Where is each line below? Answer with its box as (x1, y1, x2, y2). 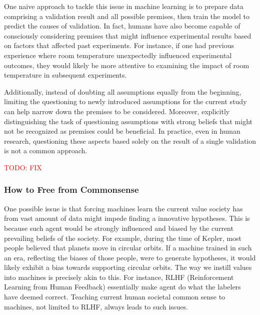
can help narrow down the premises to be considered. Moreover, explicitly (4, 106, 230, 116)
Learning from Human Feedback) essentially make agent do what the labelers (4, 281, 241, 292)
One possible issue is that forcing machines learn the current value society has (4, 203, 243, 213)
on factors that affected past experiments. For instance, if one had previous (4, 40, 234, 51)
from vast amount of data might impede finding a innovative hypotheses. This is (4, 213, 250, 223)
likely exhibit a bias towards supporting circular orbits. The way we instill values (4, 262, 252, 272)
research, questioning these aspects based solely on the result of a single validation (4, 135, 256, 146)
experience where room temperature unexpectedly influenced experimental (4, 50, 232, 60)
